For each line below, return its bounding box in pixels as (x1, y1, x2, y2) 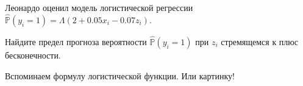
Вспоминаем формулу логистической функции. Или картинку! (5, 69, 235, 82)
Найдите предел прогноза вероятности (5, 35, 147, 48)
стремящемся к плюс (221, 35, 299, 48)
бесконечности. (5, 49, 61, 62)
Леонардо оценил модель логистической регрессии (5, 1, 193, 13)
